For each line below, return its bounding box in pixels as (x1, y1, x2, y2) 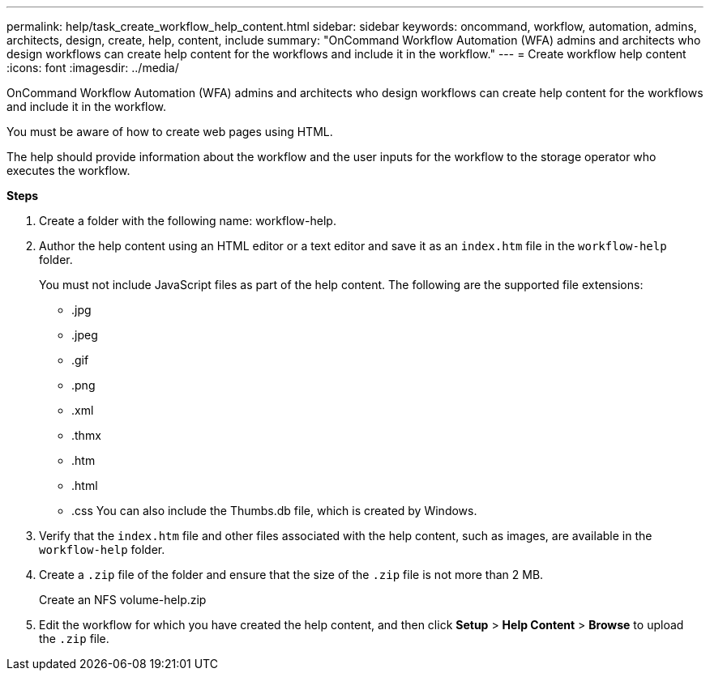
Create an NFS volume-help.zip (39, 593, 207, 607)
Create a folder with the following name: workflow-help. (39, 214, 336, 228)
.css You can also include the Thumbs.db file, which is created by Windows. (71, 504, 477, 517)
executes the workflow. (6, 164, 130, 177)
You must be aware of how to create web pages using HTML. (6, 125, 333, 138)
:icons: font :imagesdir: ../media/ (6, 61, 179, 75)
